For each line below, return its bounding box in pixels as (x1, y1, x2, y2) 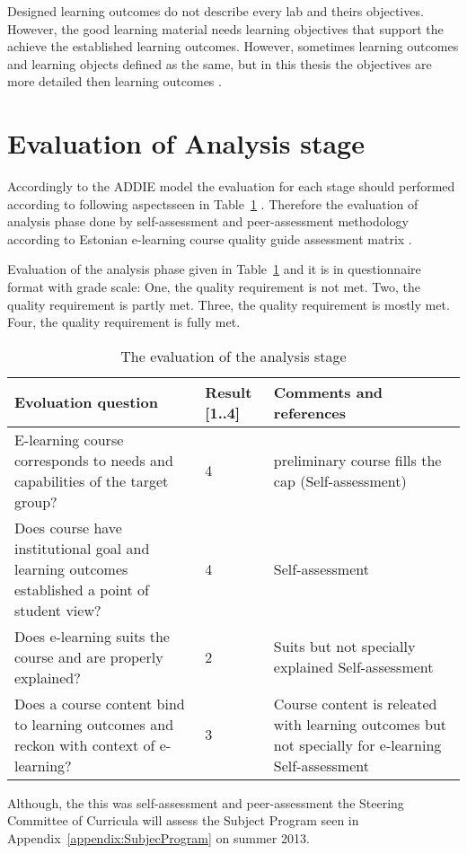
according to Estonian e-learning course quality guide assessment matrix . (7, 229, 412, 248)
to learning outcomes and (14, 713, 174, 735)
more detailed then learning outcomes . (7, 72, 222, 91)
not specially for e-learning (273, 734, 442, 755)
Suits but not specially (273, 636, 416, 657)
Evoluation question (14, 392, 158, 413)
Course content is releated (273, 692, 437, 714)
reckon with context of (14, 734, 155, 755)
